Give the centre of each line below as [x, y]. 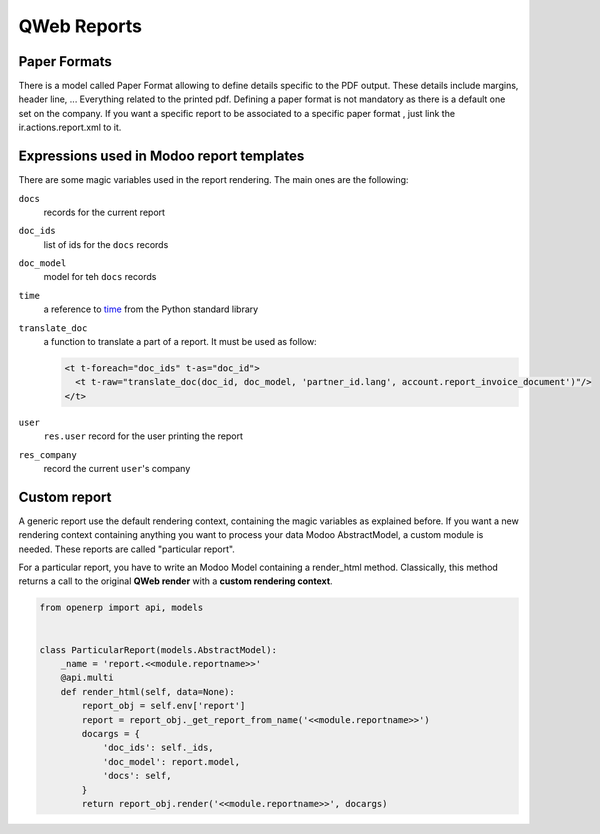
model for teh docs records [100, 277]
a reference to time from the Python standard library [151, 309]
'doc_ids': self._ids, [158, 748]
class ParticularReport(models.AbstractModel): [158, 649]
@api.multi [87, 678]
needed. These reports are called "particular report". [126, 549]
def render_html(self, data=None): [147, 691]
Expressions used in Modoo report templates [161, 156]
